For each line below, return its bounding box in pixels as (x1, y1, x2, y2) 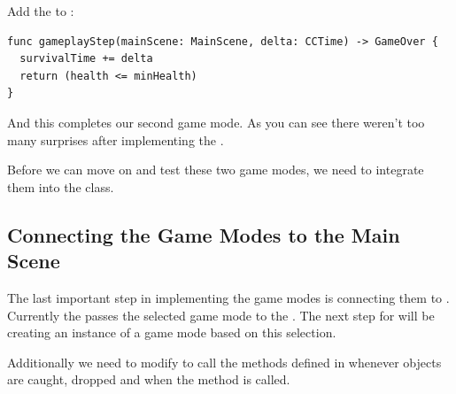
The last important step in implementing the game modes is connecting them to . (7, 288, 450, 306)
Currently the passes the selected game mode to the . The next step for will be (7, 305, 435, 324)
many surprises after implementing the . (7, 130, 224, 149)
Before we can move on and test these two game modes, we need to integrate (7, 160, 424, 179)
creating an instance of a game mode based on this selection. (7, 323, 336, 342)
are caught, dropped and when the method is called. (7, 370, 290, 389)
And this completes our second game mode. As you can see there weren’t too (7, 112, 425, 131)
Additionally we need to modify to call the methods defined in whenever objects (7, 352, 442, 371)
